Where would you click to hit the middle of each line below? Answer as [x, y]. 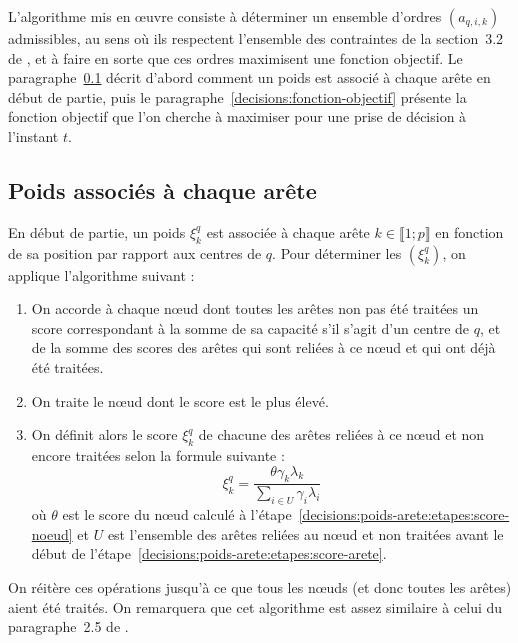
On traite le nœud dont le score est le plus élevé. [180, 400]
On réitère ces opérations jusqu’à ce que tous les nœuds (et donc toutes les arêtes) [260, 586]
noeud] [52, 533]
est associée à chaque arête [288, 231]
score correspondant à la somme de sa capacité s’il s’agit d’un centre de [250, 327]
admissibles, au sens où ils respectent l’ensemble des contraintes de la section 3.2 [256, 38]
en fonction [469, 231]
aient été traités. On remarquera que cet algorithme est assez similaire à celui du [255, 606]
